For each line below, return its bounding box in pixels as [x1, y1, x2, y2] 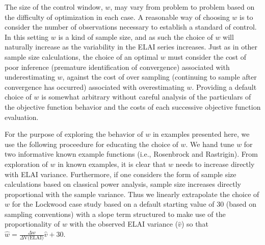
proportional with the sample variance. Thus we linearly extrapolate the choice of [5, 188, 259, 199]
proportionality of [5, 218, 60, 229]
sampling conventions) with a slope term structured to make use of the [5, 208, 226, 219]
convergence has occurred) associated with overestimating [5, 81, 184, 92]
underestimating [5, 71, 55, 82]
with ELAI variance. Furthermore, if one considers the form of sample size [5, 168, 236, 179]
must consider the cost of [168, 51, 247, 62]
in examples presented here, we [152, 129, 250, 139]
